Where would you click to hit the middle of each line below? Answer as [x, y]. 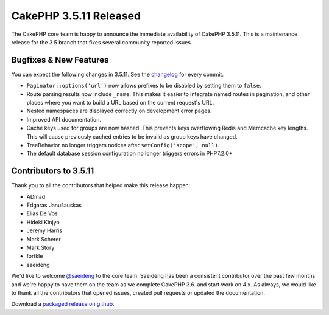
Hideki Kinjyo [43, 222]
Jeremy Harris [44, 230]
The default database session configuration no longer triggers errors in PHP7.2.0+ [129, 154]
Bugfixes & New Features [60, 60]
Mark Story [41, 247]
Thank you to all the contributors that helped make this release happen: [101, 185]
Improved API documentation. [64, 119]
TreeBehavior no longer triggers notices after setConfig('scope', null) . [123, 145]
